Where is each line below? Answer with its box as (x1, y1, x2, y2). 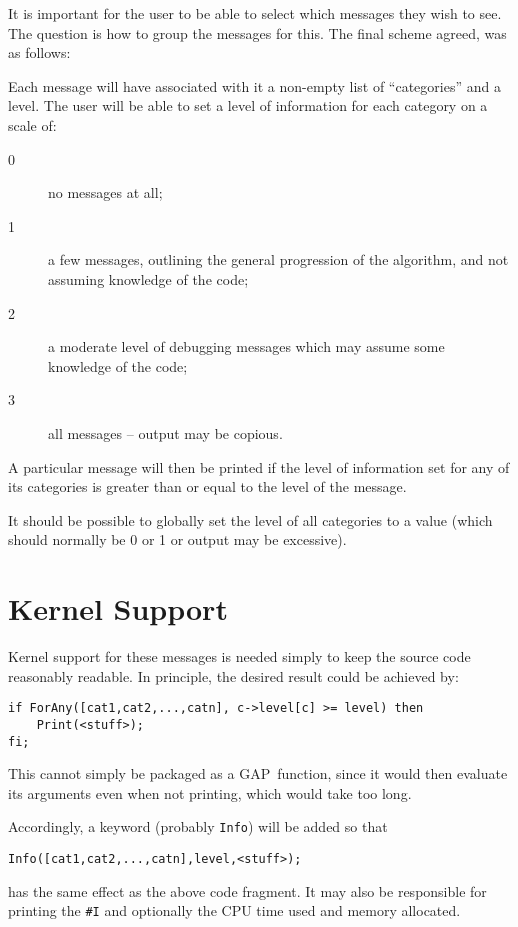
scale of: (8, 114, 57, 135)
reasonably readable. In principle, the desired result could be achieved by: (8, 665, 459, 686)
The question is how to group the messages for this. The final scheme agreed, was (8, 22, 507, 43)
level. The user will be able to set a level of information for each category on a (8, 95, 488, 116)
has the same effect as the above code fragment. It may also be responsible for (8, 880, 487, 901)
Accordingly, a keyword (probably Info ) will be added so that (8, 816, 388, 837)
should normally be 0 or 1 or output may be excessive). (8, 529, 347, 550)
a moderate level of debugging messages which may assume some (48, 336, 445, 357)
